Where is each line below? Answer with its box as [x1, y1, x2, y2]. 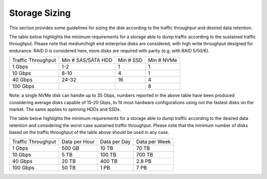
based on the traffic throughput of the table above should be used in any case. [9, 129, 170, 135]
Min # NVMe [148, 57, 178, 64]
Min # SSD [118, 57, 143, 64]
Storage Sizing [9, 7, 71, 18]
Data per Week [136, 138, 171, 145]
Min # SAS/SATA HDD [61, 57, 113, 64]
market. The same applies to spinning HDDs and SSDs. [9, 106, 121, 112]
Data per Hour [61, 138, 95, 145]
